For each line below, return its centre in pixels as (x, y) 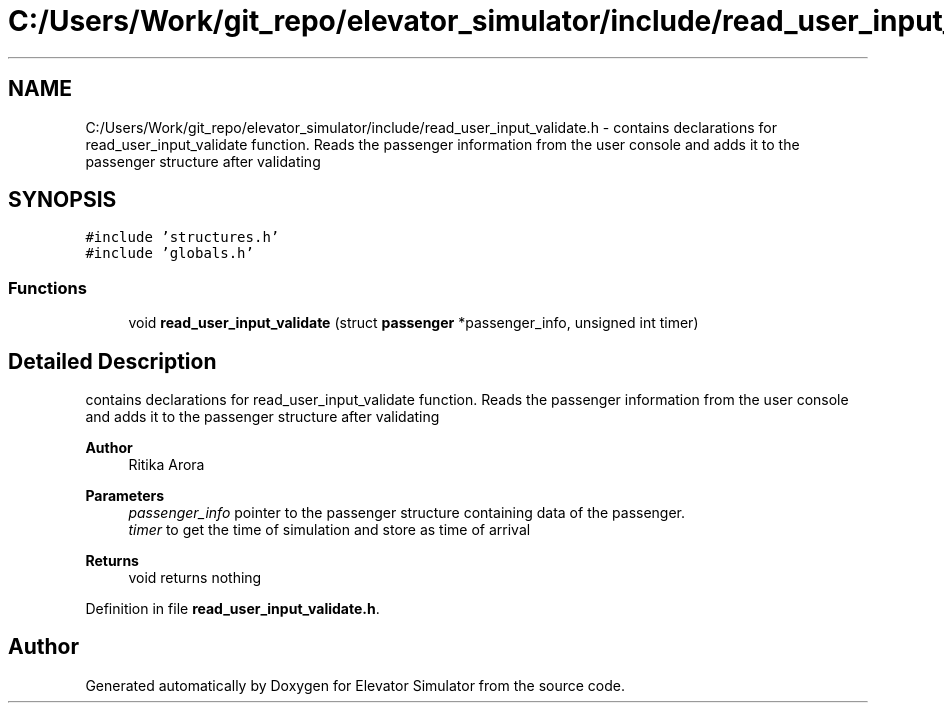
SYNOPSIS (62, 200)
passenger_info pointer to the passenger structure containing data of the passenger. (407, 513)
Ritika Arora (166, 465)
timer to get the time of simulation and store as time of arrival (329, 530)
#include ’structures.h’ (182, 237)
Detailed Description (112, 361)
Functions (47, 287)
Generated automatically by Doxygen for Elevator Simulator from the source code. (355, 685)
